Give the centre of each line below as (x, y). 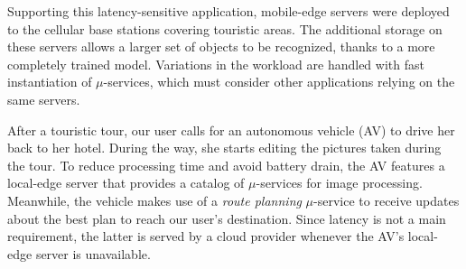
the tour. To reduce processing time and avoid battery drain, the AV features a (226, 165)
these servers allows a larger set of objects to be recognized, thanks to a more (221, 46)
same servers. (44, 99)
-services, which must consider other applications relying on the (279, 82)
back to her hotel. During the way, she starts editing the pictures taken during (224, 148)
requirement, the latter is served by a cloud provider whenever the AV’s (206, 236)
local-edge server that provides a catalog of (126, 183)
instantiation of (50, 82)
